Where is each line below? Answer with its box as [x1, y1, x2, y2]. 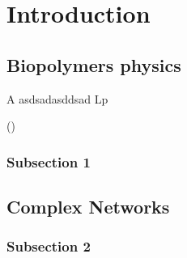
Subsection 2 [6, 236, 91, 256]
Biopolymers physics [6, 52, 181, 77]
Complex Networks [6, 194, 170, 218]
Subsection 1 [6, 151, 91, 171]
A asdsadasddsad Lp [6, 90, 108, 107]
